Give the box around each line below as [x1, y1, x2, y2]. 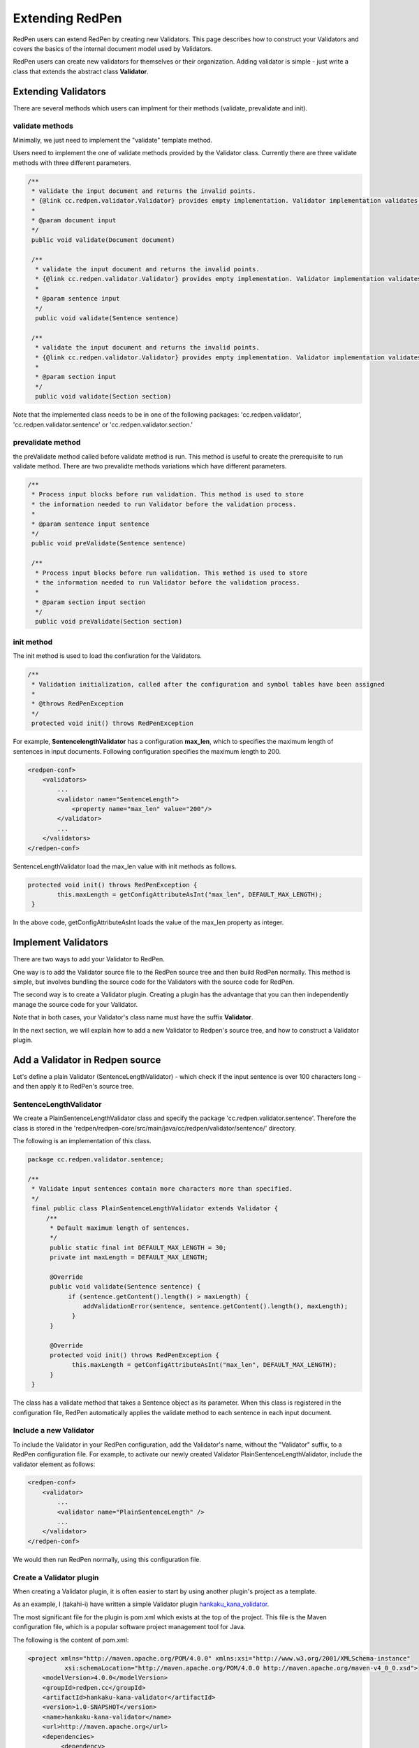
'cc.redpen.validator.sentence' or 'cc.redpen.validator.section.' [13, 420, 193, 429]
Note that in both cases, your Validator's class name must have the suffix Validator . [13, 1013, 253, 1022]
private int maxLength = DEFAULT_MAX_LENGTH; [50, 1254, 209, 1261]
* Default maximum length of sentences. [50, 1224, 190, 1232]
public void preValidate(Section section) [35, 617, 183, 626]
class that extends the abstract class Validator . [13, 67, 149, 76]
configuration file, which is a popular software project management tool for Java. [13, 1623, 246, 1631]
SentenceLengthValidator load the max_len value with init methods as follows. [13, 862, 237, 871]
